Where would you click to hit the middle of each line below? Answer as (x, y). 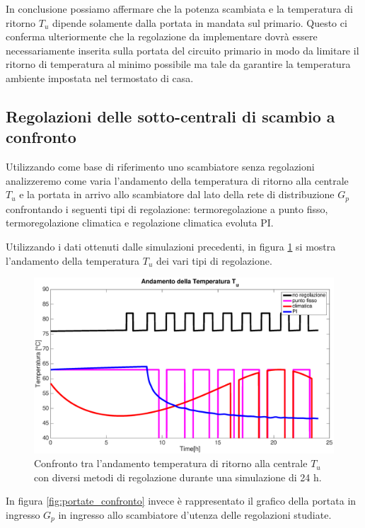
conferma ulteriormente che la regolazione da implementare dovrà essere (162, 36)
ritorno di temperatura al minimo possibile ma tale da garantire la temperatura (178, 64)
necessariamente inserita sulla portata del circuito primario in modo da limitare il (182, 50)
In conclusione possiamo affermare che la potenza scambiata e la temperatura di (179, 8)
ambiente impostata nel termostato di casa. (100, 78)
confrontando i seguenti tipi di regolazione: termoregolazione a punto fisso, (167, 208)
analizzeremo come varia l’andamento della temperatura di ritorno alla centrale (177, 180)
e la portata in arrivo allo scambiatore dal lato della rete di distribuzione (177, 194)
